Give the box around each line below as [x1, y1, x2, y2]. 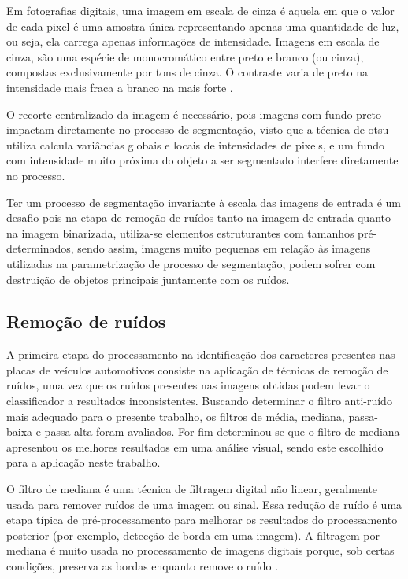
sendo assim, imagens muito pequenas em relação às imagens [77, 240, 371, 256]
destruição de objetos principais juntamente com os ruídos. [6, 271, 290, 287]
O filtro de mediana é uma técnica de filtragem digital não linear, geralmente [6, 481, 378, 497]
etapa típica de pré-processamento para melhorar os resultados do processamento [6, 511, 398, 528]
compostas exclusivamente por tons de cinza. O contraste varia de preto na [6, 64, 368, 80]
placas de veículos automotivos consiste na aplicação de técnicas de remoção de [6, 361, 388, 378]
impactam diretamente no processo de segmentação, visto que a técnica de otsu [6, 121, 389, 138]
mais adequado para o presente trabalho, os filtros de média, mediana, [6, 408, 345, 424]
